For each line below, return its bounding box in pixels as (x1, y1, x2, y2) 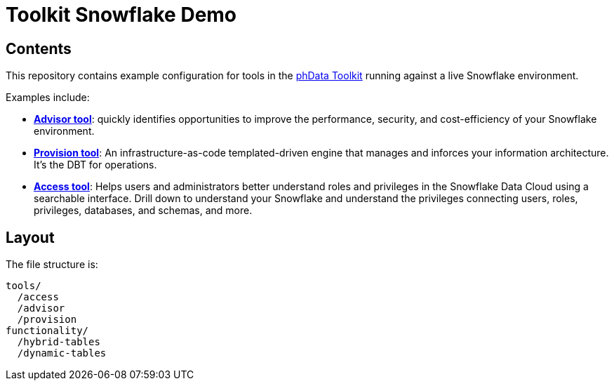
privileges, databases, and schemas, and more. (34, 204, 253, 217)
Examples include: (6, 91, 90, 104)
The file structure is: (6, 258, 98, 271)
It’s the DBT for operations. (34, 159, 157, 171)
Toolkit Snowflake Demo (6, 3, 237, 27)
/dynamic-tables (17, 347, 107, 359)
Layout (6, 228, 55, 246)
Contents (6, 39, 72, 58)
